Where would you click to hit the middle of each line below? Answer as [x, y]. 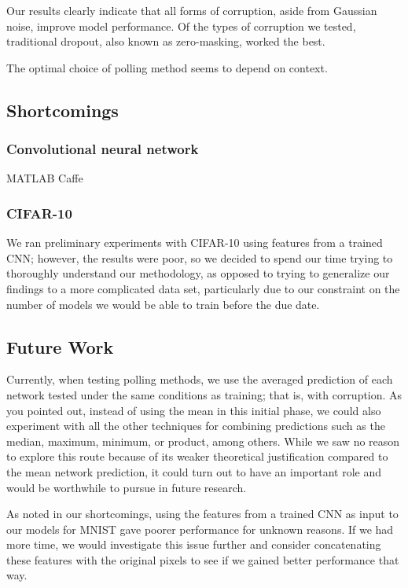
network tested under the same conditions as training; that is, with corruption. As [204, 394]
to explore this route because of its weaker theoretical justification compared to [197, 456]
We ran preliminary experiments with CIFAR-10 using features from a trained [195, 243]
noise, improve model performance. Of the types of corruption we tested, [181, 26]
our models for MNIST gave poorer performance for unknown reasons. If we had [200, 529]
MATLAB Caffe [45, 178]
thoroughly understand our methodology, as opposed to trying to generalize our [198, 273]
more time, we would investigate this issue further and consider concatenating [194, 544]
